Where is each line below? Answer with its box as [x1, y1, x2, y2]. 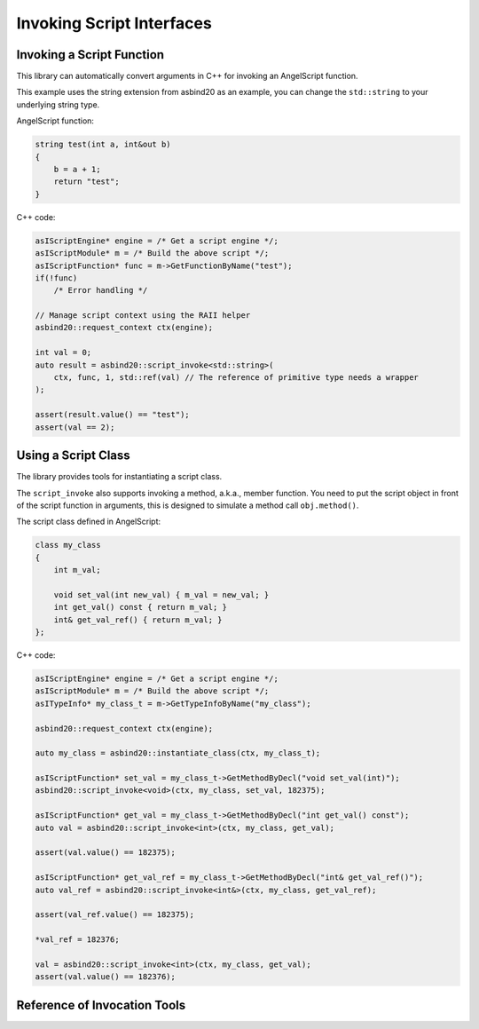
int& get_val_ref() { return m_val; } [53, 614, 223, 625]
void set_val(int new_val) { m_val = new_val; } [53, 590, 270, 599]
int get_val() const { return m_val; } [53, 602, 228, 613]
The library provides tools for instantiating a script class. [16, 471, 223, 482]
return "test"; [53, 177, 120, 186]
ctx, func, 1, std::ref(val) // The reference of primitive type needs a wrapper [53, 373, 419, 383]
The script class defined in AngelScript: [16, 516, 161, 527]
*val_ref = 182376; [35, 935, 120, 945]
